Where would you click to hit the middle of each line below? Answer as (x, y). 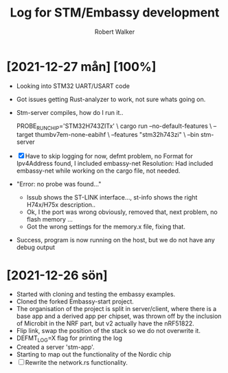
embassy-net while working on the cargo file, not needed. (98, 171)
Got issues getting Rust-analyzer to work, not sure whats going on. (111, 99)
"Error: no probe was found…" (59, 184)
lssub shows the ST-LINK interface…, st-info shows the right (112, 198)
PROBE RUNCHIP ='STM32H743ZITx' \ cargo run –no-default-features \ (114, 127)
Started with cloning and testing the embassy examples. (96, 295)
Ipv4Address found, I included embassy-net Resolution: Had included (115, 164)
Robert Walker (115, 32)
